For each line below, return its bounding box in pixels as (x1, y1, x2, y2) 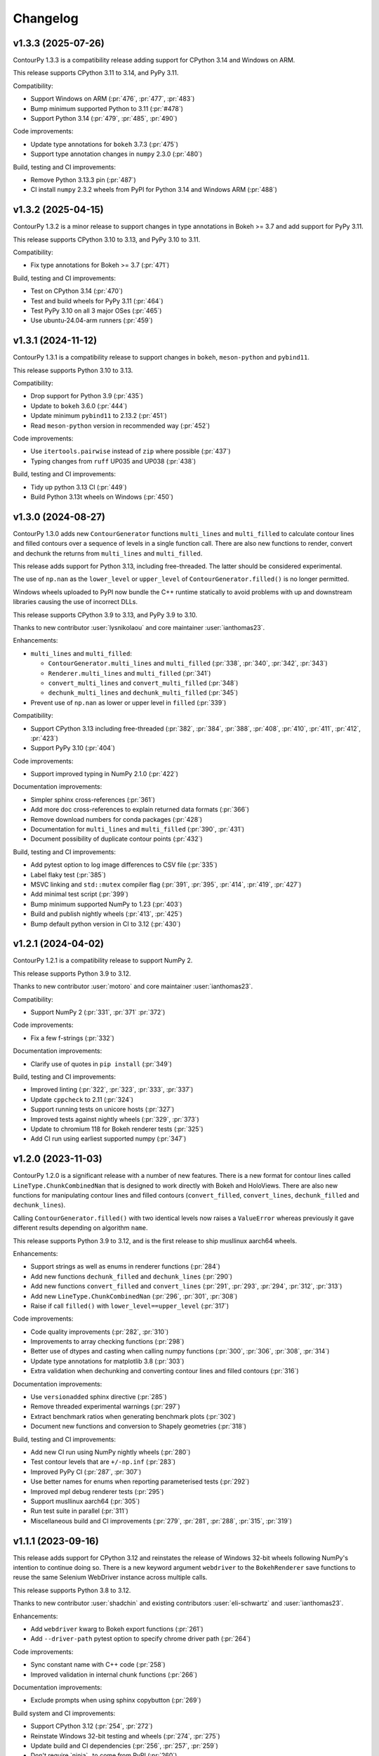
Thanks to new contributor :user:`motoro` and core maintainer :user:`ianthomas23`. (13, 982, 253, 990)
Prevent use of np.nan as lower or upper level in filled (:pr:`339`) (30, 698, 227, 707)
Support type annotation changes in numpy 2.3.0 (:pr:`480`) (30, 150, 203, 158)
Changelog (13, 11, 79, 26)
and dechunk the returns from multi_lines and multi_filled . (13, 549, 203, 558)
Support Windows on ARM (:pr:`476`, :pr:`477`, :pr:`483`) (30, 95, 195, 103)
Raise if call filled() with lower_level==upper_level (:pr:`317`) (30, 1302, 230, 1310)
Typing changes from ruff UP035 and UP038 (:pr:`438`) (30, 457, 197, 465)
